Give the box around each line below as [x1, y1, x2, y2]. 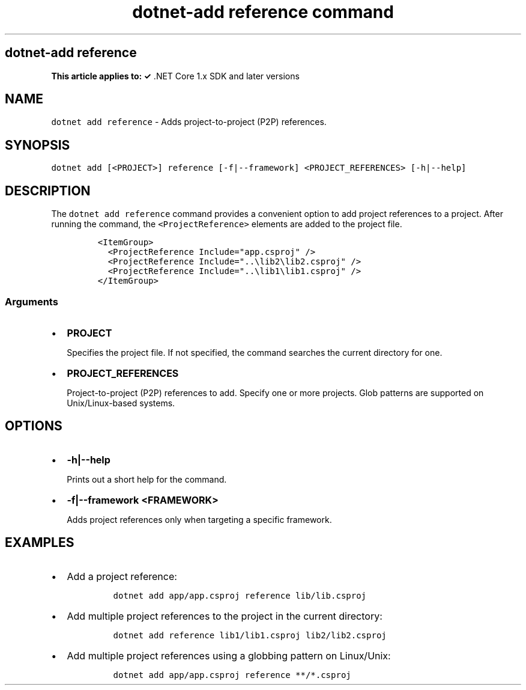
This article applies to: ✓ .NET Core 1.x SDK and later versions [51, 70, 300, 81]
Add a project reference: [67, 570, 177, 582]
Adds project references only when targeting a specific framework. [67, 514, 332, 525]
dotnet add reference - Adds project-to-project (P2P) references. [51, 117, 327, 127]
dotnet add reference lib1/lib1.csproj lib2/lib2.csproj [113, 630, 387, 640]
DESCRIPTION [5, 183, 91, 198]
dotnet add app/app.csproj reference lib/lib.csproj [113, 590, 367, 600]
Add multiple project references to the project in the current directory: [67, 609, 382, 622]
